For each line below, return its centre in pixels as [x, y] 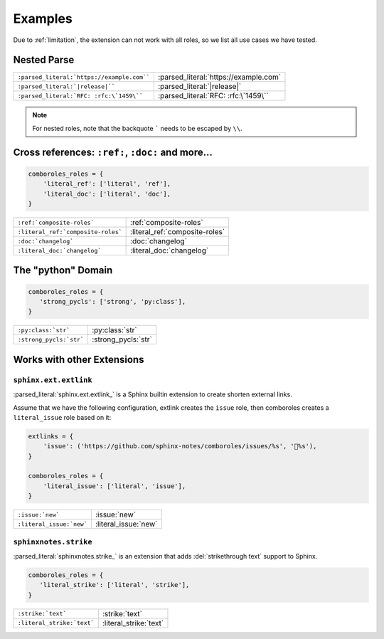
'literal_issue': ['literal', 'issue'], [114, 486]
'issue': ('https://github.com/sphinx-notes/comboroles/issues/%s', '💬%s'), [180, 446]
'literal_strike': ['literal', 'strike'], [114, 585]
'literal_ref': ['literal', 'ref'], [107, 184]
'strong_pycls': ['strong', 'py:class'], [113, 301]
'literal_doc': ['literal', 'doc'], [107, 194]
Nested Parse [44, 60]
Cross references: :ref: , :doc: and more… [113, 152]
